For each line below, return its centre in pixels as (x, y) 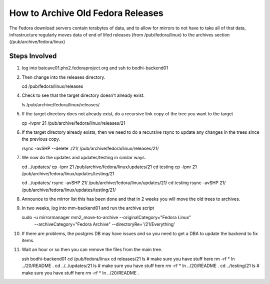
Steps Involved (33, 56)
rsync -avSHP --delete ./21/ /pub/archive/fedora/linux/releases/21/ (90, 148)
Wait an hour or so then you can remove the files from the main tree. (92, 250)
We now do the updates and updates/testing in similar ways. (84, 158)
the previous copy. (41, 139)
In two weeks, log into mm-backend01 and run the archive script (88, 208)
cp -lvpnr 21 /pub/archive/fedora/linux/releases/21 (73, 123)
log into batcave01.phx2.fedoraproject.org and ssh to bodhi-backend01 (95, 68)
